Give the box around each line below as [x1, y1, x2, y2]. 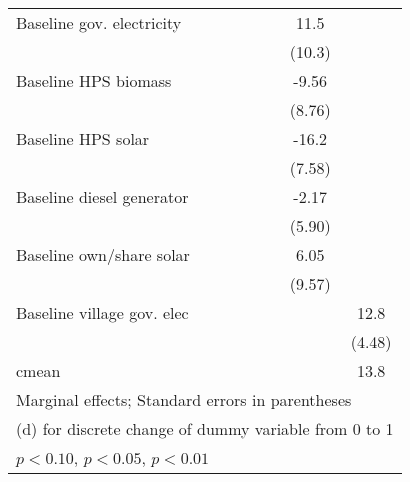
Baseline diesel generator [16, 185, 189, 208]
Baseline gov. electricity [16, 11, 182, 34]
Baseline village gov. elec [16, 301, 189, 324]
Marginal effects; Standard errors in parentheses [16, 388, 352, 411]
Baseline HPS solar [16, 127, 150, 150]
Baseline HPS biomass [16, 69, 172, 92]
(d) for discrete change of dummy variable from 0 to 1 [16, 417, 394, 440]
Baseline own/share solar [16, 243, 190, 266]
